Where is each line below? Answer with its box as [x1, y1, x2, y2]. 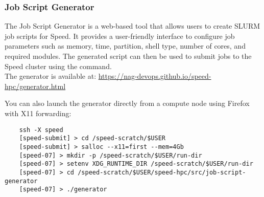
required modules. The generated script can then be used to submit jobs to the [5, 51, 252, 61]
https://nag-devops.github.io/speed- [98, 71, 211, 81]
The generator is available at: [5, 71, 97, 81]
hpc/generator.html [5, 80, 66, 91]
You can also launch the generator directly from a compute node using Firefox [5, 98, 250, 108]
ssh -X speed [19, 126, 63, 134]
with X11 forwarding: [5, 107, 71, 118]
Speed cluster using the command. [5, 60, 112, 71]
